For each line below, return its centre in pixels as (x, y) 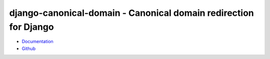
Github (29, 48)
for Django (32, 27)
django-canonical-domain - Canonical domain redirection (132, 13)
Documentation (37, 42)
